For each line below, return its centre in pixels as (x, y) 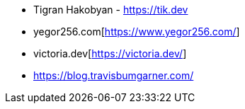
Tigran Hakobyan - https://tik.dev (111, 10)
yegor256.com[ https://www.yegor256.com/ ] (137, 31)
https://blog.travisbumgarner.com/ (114, 75)
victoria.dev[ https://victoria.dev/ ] (110, 53)
